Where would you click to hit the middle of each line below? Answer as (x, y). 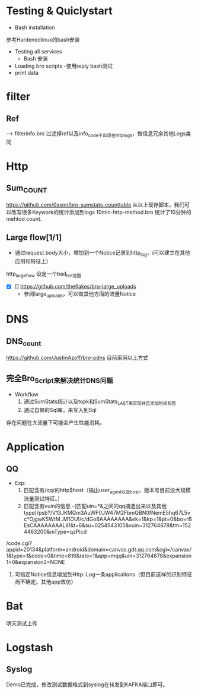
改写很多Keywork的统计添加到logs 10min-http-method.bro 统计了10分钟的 (101, 212)
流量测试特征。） (43, 498)
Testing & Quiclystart (59, 11)
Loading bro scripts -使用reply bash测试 (64, 66)
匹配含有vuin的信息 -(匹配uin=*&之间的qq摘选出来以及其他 (95, 506)
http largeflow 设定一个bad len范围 (44, 274)
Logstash (30, 648)
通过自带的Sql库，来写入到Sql (60, 410)
